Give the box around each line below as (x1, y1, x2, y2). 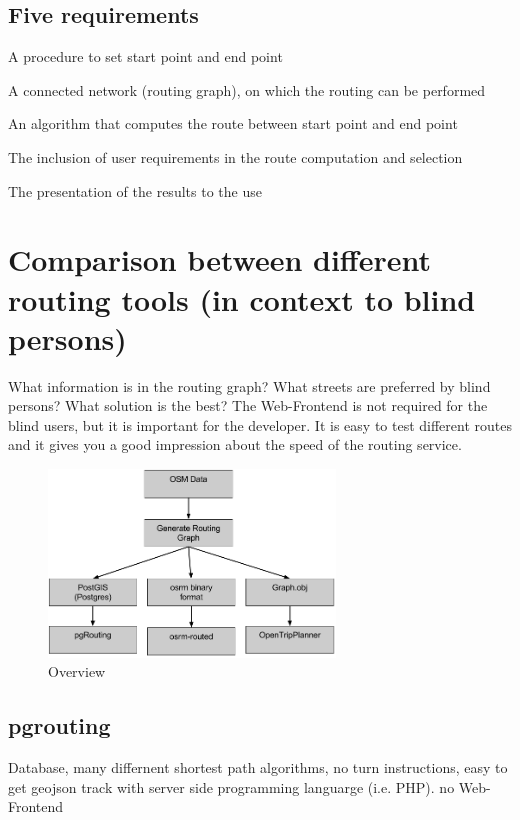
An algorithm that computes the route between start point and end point (8, 113, 458, 134)
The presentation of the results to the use (8, 180, 262, 201)
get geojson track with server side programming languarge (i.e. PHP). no (8, 776, 455, 797)
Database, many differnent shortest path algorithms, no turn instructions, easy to (8, 757, 508, 778)
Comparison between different (8, 239, 431, 280)
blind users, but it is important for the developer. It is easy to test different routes (8, 414, 512, 435)
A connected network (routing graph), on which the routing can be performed (8, 79, 486, 100)
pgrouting (8, 710, 111, 741)
